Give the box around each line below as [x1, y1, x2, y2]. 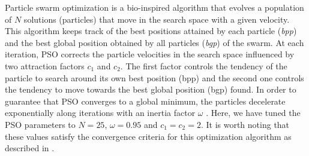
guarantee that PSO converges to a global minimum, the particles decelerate [5, 94, 286, 107]
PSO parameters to [5, 118, 76, 130]
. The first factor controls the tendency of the [120, 59, 287, 72]
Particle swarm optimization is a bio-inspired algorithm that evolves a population [5, 1, 304, 13]
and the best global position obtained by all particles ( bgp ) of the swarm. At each [5, 36, 304, 48]
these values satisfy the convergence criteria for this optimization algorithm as [5, 130, 292, 142]
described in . [5, 142, 55, 154]
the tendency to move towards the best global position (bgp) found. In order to [5, 83, 296, 96]
